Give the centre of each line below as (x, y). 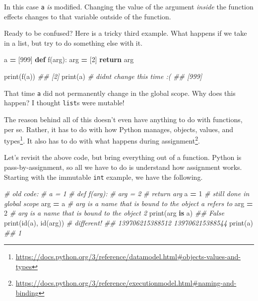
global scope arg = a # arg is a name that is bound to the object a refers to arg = (129, 203)
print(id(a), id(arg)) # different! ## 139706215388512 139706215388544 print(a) (129, 223)
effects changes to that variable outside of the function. (88, 16)
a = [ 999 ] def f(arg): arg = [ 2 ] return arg (69, 59)
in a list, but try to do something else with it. (73, 42)
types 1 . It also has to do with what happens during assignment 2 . (102, 140)
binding (27, 292)
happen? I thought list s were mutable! (64, 103)
